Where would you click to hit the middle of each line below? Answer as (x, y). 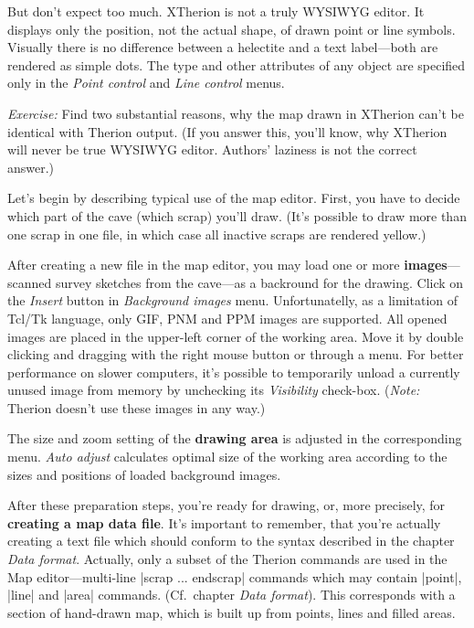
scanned (30, 282)
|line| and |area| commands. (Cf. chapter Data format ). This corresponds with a (232, 595)
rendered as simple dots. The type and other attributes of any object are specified (237, 64)
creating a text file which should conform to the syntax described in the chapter (231, 541)
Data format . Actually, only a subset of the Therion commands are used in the (227, 559)
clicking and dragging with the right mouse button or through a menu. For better (236, 354)
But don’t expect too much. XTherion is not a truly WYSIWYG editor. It (216, 11)
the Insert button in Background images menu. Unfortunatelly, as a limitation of (233, 300)
